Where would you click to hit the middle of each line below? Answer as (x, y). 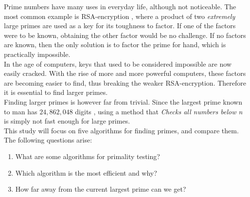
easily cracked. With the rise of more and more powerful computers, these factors (125, 73)
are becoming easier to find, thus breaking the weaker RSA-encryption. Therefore (125, 82)
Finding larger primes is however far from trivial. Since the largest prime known (123, 101)
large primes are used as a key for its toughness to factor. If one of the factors (120, 26)
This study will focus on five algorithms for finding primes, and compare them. (121, 130)
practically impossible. (37, 54)
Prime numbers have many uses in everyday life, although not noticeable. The (120, 6)
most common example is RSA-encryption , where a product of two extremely (120, 16)
